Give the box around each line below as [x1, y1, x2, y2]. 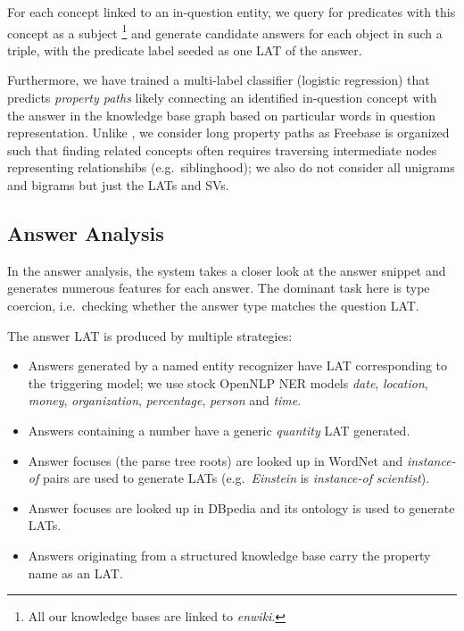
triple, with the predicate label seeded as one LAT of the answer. [7, 40, 362, 59]
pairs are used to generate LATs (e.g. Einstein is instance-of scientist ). [42, 469, 430, 487]
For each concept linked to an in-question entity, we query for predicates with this [7, 3, 456, 21]
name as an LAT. [28, 563, 123, 582]
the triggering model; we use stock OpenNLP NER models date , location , [28, 373, 428, 392]
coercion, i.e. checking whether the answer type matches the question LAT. [7, 295, 419, 314]
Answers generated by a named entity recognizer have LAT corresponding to [28, 356, 448, 375]
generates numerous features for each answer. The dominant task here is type [7, 278, 430, 297]
